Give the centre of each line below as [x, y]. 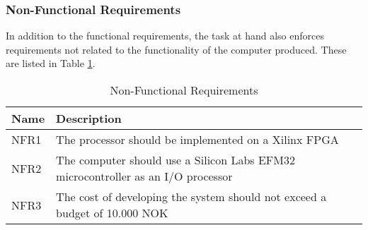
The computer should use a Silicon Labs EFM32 [176, 160]
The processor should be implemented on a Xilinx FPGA [197, 139]
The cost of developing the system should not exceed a [191, 196]
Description [89, 118]
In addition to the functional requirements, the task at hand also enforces [165, 36]
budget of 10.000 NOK [112, 213]
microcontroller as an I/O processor [144, 176]
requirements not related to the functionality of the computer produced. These [176, 49]
